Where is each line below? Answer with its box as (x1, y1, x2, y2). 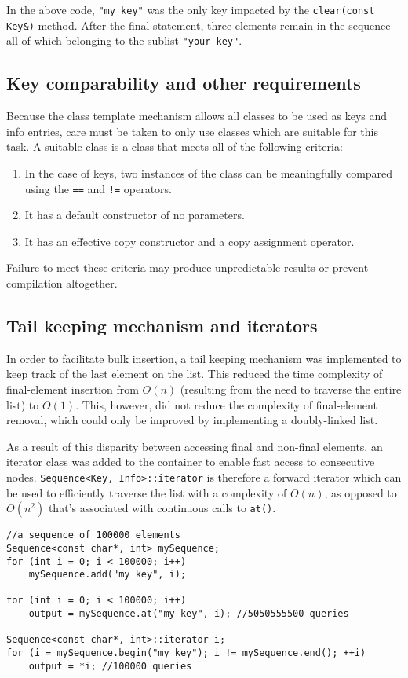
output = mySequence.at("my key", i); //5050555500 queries (28, 608, 349, 620)
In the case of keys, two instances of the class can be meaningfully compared (24, 164, 393, 181)
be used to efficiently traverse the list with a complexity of (6, 484, 287, 500)
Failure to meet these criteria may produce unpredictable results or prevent (6, 259, 369, 276)
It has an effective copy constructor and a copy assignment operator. (24, 233, 355, 249)
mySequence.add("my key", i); (28, 569, 187, 581)
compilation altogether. (6, 274, 118, 291)
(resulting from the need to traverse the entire (180, 380, 402, 397)
